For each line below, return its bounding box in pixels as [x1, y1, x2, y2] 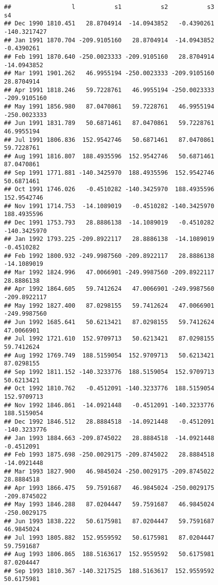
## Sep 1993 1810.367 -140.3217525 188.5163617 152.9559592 [4, 567, 215, 575]
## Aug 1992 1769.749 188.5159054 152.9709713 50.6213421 [4, 351, 215, 359]
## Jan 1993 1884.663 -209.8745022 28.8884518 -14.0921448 [4, 435, 215, 442]
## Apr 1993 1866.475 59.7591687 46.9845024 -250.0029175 [4, 484, 215, 492]
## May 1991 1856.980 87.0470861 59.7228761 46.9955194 [4, 103, 215, 110]
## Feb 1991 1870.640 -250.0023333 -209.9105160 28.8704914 [4, 53, 215, 60]
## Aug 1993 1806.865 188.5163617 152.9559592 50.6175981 [4, 551, 215, 558]
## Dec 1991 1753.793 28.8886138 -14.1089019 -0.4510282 [4, 219, 215, 227]
